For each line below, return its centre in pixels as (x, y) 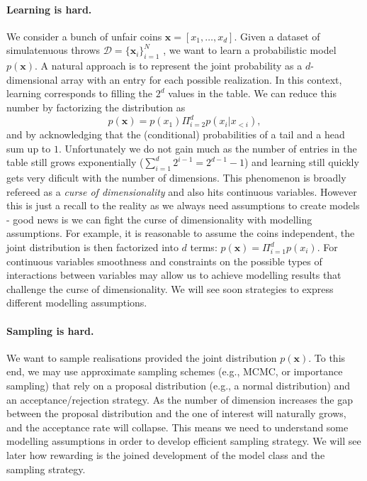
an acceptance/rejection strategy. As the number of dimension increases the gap (180, 399)
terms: (204, 247)
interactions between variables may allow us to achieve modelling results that (174, 275)
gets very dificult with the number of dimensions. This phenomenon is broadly (176, 178)
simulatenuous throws (53, 50)
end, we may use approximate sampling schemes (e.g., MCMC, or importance (175, 371)
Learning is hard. (49, 9)
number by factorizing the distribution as (96, 107)
